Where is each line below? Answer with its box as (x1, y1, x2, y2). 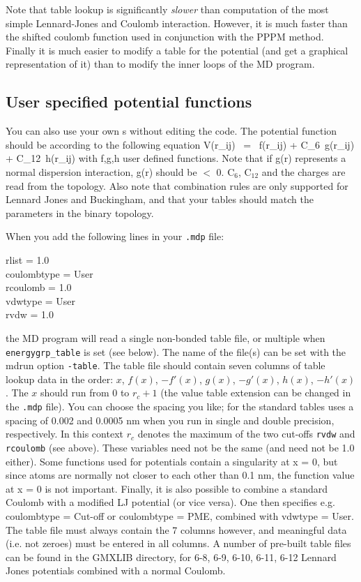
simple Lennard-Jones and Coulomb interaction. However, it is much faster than (6, 15, 348, 30)
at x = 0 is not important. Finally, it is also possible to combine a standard (6, 481, 328, 495)
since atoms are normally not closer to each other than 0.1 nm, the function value (6, 468, 355, 482)
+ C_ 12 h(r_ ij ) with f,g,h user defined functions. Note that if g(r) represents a (6, 151, 346, 165)
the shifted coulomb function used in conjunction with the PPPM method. (6, 29, 324, 44)
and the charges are (261, 164, 346, 179)
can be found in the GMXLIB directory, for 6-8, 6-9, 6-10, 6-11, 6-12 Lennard (6, 549, 337, 564)
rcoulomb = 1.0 (6, 280, 72, 294)
